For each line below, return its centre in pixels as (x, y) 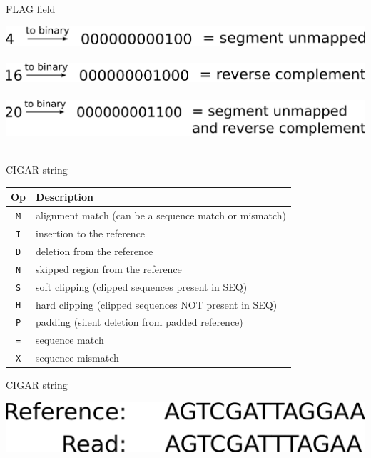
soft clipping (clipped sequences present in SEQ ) (142, 286)
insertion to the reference (91, 233)
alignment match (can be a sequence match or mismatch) (161, 215)
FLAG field (31, 9)
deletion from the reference (95, 250)
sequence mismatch (77, 358)
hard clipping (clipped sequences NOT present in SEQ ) (157, 304)
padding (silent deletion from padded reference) (139, 322)
